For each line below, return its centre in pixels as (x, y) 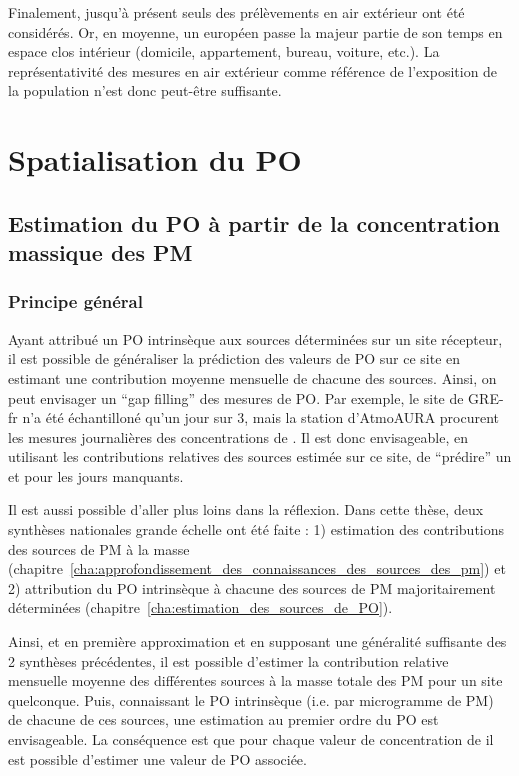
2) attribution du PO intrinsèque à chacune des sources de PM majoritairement (252, 587)
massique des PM (100, 252)
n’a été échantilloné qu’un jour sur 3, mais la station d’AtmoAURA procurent (261, 417)
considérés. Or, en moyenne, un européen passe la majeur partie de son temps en (255, 31)
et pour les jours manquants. (96, 475)
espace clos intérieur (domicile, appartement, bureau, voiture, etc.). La (224, 51)
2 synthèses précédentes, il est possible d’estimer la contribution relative (228, 660)
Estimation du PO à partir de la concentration (254, 222)
